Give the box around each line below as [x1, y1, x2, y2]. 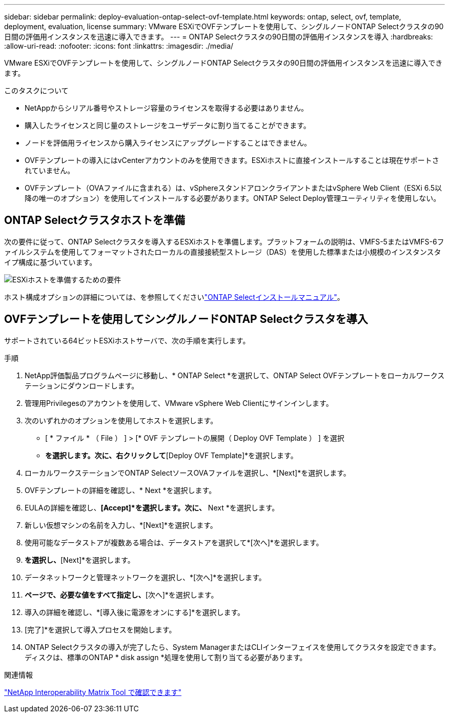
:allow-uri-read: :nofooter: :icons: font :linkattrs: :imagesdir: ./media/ [4, 42, 234, 50]
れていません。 [25, 166, 75, 175]
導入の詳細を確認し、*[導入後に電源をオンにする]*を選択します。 [25, 607, 244, 617]
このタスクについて [4, 86, 69, 95]
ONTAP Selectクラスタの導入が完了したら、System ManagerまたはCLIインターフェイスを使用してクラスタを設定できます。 [25, 642, 440, 651]
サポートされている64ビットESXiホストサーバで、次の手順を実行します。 [4, 336, 250, 345]
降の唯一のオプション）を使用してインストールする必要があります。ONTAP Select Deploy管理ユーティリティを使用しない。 [25, 194, 441, 202]
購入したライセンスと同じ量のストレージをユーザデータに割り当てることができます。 [25, 121, 311, 130]
